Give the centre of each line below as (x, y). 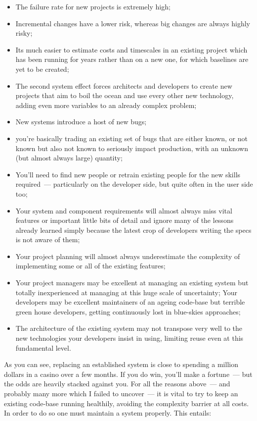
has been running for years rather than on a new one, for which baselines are (132, 59)
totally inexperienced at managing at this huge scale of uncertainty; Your (127, 292)
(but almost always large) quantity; (69, 158)
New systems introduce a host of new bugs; (81, 122)
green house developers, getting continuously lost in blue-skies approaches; (128, 311)
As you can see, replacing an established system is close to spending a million (121, 364)
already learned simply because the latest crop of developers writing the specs (133, 230)
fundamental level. (43, 347)
